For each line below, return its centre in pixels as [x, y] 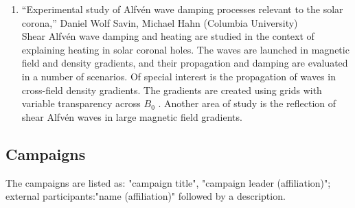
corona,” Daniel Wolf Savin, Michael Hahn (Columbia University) [160, 22]
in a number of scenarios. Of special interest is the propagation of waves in [179, 76]
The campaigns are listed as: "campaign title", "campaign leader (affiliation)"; [168, 182]
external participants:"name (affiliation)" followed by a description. [146, 196]
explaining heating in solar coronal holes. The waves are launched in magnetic [185, 49]
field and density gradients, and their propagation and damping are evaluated [185, 63]
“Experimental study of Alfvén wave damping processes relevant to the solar [182, 9]
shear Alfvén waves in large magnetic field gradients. [132, 116]
